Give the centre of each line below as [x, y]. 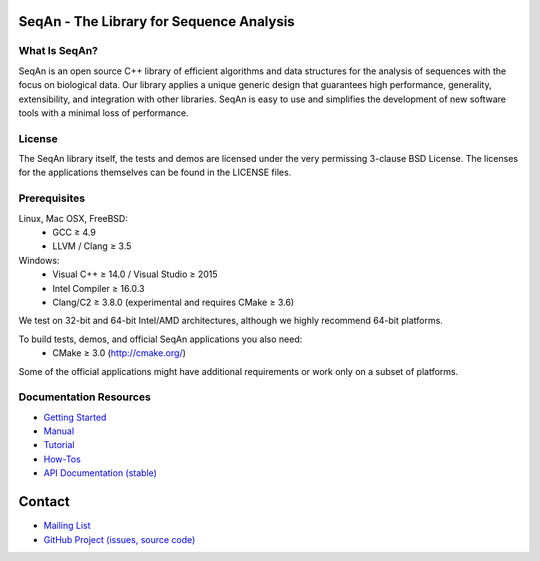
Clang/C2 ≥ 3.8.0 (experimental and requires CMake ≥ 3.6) [173, 302]
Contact [44, 501]
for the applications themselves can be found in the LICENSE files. [155, 172]
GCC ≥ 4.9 [74, 232]
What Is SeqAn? [58, 51]
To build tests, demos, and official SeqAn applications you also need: [160, 339]
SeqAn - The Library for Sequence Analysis [156, 21]
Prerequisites [51, 198]
